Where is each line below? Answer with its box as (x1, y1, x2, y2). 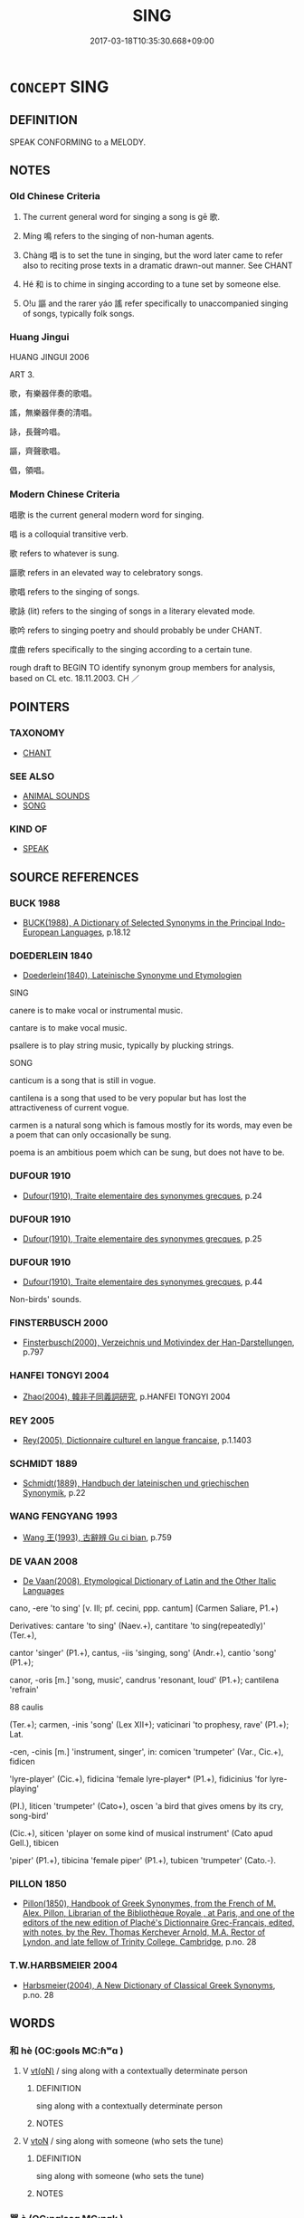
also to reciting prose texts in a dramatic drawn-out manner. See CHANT (22, 260, 293, 271)
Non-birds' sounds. (9, 1294, 82, 1305)
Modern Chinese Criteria (9, 488, 120, 500)
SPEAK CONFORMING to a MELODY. (9, 137, 147, 148)
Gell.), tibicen (9, 1837, 59, 1848)
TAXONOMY (9, 727, 65, 739)
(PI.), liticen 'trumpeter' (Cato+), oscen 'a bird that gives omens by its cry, (9, 1800, 284, 1811)
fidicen (9, 1756, 35, 1766)
